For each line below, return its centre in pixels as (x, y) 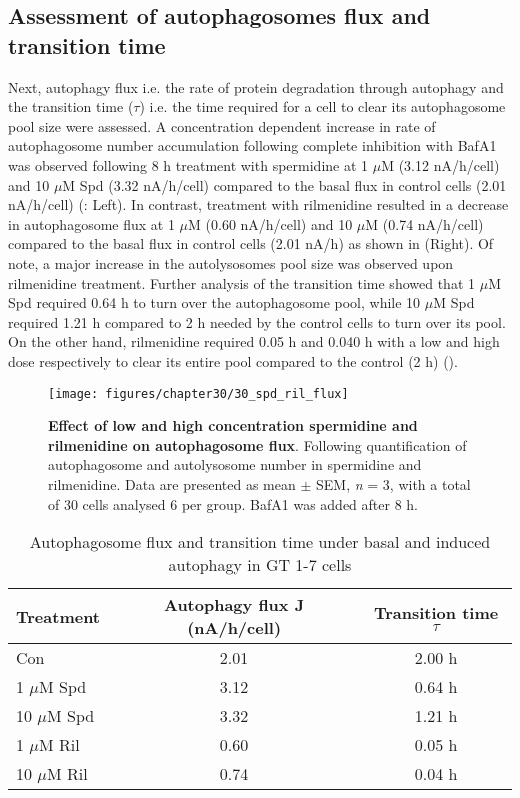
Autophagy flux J (234, 605)
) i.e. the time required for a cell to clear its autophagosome (322, 106)
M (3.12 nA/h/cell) (440, 164)
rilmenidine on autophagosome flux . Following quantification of (257, 444)
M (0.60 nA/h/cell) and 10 (270, 223)
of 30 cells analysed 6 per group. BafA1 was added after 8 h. (233, 503)
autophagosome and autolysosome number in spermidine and (235, 464)
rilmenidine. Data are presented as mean (172, 483)
